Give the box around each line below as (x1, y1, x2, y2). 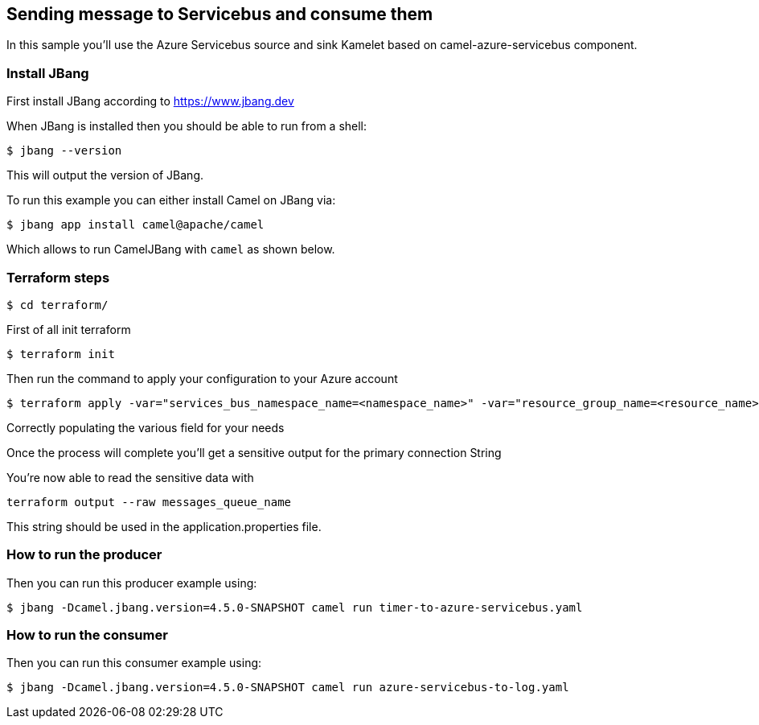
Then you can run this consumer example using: (6, 656, 262, 670)
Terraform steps (6, 269, 110, 286)
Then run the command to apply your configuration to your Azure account (6, 371, 398, 385)
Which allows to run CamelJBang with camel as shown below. (6, 242, 335, 257)
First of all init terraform (6, 322, 131, 336)
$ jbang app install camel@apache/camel (6, 218, 265, 232)
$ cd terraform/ (6, 298, 109, 311)
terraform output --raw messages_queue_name (6, 495, 292, 509)
